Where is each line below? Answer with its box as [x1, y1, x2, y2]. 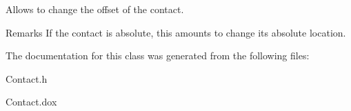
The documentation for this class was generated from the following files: [6, 48, 310, 63]
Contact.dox [6, 94, 57, 109]
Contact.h [6, 71, 48, 85]
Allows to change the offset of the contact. [6, 2, 184, 16]
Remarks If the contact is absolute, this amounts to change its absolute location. [6, 25, 346, 39]
